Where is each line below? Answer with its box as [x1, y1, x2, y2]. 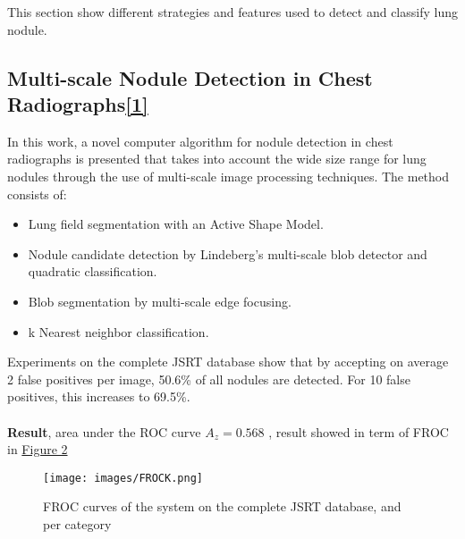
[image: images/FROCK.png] [43, 471, 203, 484]
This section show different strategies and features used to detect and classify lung [7, 3, 458, 21]
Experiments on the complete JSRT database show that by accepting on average [7, 352, 449, 371]
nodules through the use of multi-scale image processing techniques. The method [7, 166, 450, 185]
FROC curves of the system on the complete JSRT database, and [43, 497, 402, 516]
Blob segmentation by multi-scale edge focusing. [28, 291, 292, 310]
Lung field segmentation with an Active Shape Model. [28, 215, 324, 233]
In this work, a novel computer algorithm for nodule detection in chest [7, 131, 393, 150]
